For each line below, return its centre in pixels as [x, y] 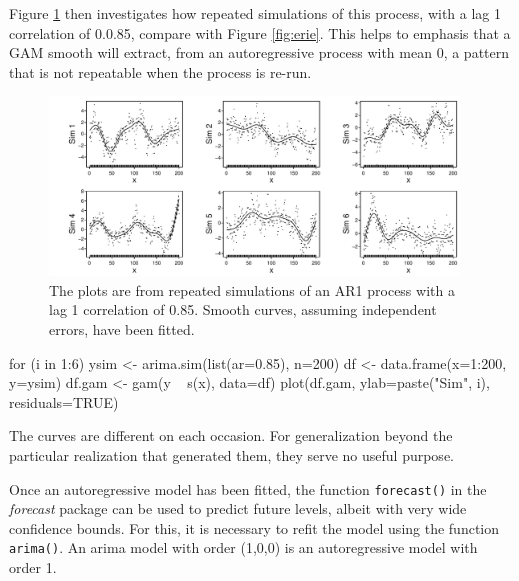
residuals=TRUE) [64, 401]
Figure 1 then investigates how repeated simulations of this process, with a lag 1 [255, 13]
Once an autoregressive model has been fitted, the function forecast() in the [248, 488]
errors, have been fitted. [122, 329]
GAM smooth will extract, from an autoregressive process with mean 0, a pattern [259, 52]
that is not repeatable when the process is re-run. [160, 71]
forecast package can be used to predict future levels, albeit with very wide [238, 508]
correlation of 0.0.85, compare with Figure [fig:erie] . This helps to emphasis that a [260, 32]
